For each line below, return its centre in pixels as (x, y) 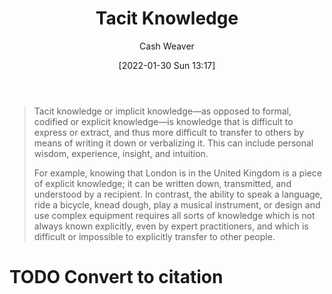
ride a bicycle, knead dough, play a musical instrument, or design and (177, 204)
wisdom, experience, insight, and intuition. (121, 153)
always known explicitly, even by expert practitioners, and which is (171, 226)
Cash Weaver (167, 46)
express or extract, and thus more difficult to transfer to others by (169, 132)
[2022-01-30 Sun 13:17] (167, 65)
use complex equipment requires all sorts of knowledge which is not (174, 215)
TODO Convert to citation (116, 277)
